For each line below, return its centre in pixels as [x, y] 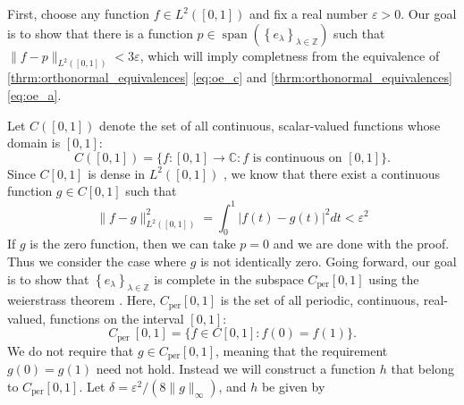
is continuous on [297, 158]
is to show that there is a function [100, 33]
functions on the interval [117, 318]
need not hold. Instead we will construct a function [236, 369]
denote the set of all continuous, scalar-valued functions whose [270, 125]
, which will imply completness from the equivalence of [290, 55]
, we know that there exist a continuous [332, 173]
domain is [34, 143]
